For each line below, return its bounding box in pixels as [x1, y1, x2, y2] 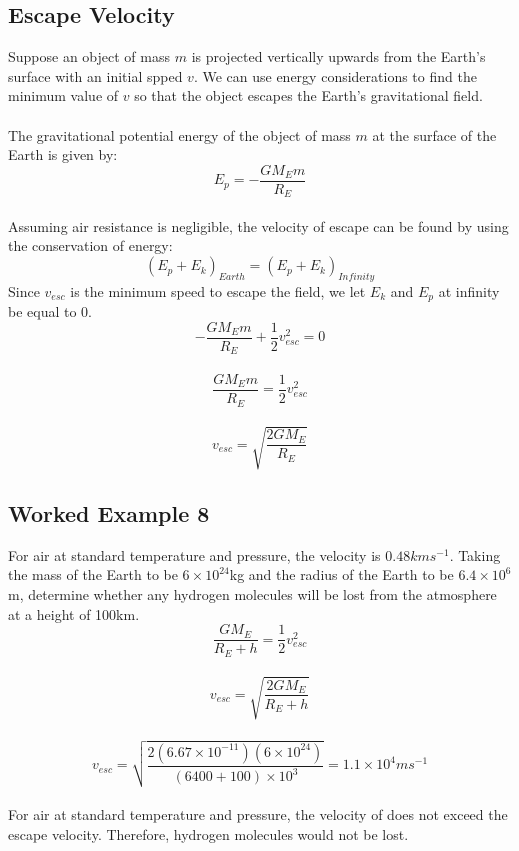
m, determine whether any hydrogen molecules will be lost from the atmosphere [8, 584, 497, 605]
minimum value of [8, 85, 119, 106]
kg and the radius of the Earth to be [229, 564, 454, 585]
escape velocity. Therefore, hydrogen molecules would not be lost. [8, 823, 409, 844]
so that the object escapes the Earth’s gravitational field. [134, 85, 483, 106]
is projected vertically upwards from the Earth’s [191, 46, 486, 67]
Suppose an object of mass [8, 46, 171, 67]
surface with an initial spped [8, 65, 183, 86]
